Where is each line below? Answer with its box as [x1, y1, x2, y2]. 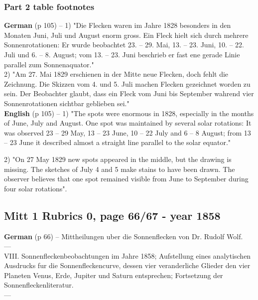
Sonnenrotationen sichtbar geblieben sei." [4, 98, 129, 108]
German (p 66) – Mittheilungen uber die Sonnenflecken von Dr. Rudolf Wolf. [4, 231, 243, 241]
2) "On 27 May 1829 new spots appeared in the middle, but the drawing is [4, 153, 232, 164]
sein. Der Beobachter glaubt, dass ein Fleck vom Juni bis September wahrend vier [4, 88, 254, 99]
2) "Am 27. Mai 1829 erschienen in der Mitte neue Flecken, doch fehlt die [4, 69, 229, 79]
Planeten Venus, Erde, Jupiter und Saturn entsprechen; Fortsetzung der [4, 270, 223, 280]
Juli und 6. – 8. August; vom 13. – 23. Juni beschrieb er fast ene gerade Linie [4, 49, 240, 59]
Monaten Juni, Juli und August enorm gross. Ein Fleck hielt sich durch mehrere [4, 29, 249, 40]
